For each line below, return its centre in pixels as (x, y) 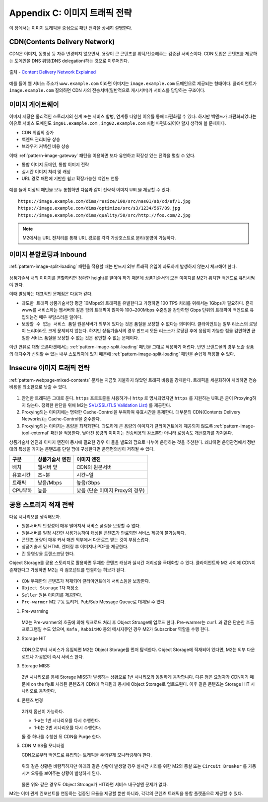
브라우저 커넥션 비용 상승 (45, 146)
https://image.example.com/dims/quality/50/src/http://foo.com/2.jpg (104, 215)
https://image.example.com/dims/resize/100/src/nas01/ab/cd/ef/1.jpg (104, 201)
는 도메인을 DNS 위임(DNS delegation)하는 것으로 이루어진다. (69, 61)
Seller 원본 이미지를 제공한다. (52, 595)
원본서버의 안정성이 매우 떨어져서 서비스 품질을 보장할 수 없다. (81, 526)
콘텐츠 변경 (32, 700)
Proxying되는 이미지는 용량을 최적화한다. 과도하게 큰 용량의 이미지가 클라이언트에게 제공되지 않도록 (117, 426)
